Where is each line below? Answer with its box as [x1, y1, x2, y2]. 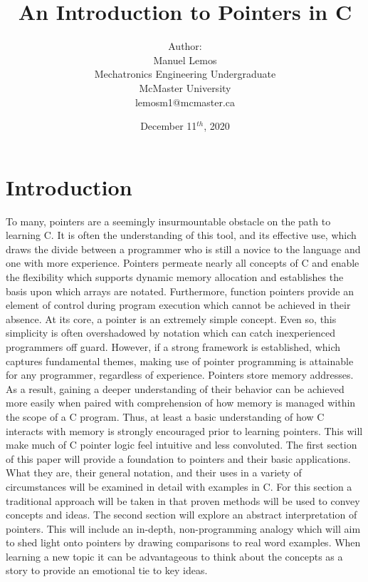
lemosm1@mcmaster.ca [135, 94, 236, 109]
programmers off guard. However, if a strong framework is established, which [6, 339, 341, 354]
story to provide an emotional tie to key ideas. [6, 563, 208, 578]
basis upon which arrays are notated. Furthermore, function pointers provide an [6, 283, 354, 298]
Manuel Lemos [153, 52, 217, 67]
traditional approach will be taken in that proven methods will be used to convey [6, 493, 360, 508]
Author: [168, 39, 202, 53]
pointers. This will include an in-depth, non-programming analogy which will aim [6, 521, 361, 536]
